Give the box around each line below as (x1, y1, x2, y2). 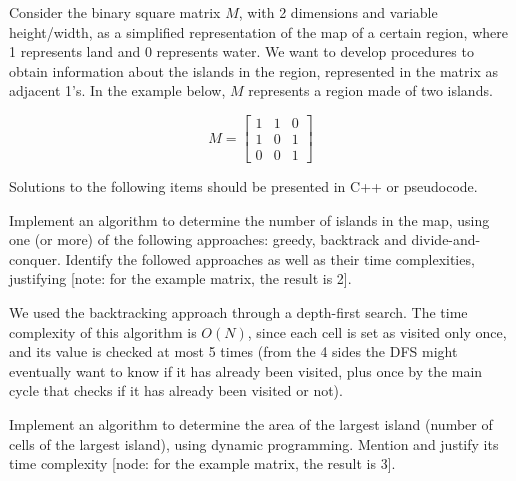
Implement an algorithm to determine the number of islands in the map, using (9, 209, 490, 230)
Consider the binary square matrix (9, 2, 221, 22)
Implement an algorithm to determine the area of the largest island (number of (9, 414, 493, 434)
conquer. (9, 248, 61, 269)
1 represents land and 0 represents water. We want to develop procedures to (9, 41, 474, 62)
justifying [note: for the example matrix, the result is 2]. (9, 268, 352, 289)
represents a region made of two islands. (248, 80, 493, 101)
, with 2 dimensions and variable (238, 2, 438, 22)
